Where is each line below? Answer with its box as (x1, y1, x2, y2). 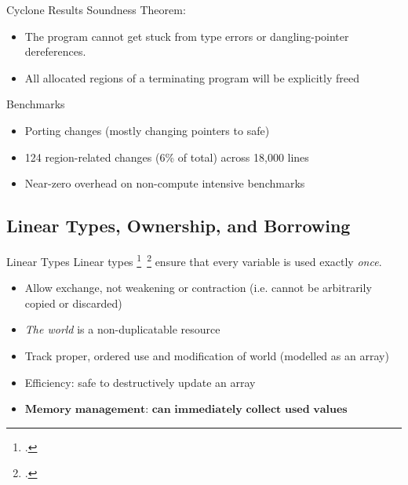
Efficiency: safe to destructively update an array (24, 374, 256, 390)
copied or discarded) (24, 294, 122, 311)
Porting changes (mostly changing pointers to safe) (24, 122, 270, 138)
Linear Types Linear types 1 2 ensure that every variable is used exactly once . (6, 250, 382, 269)
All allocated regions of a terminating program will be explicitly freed (24, 69, 359, 86)
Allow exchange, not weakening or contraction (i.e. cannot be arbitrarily (24, 279, 372, 296)
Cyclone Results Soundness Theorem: (6, 2, 186, 17)
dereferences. (24, 43, 86, 60)
